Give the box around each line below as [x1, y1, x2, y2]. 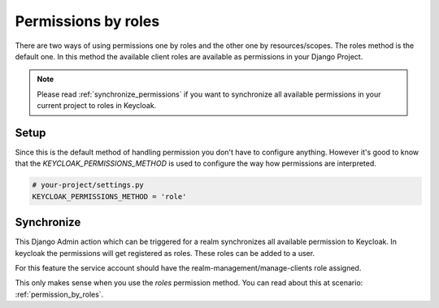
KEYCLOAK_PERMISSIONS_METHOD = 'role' [32, 192, 187, 201]
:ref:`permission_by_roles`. [15, 289, 104, 299]
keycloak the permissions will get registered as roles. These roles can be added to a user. [15, 248, 315, 258]
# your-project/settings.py [32, 180, 144, 190]
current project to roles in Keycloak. [37, 101, 157, 111]
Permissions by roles [15, 12, 160, 30]
